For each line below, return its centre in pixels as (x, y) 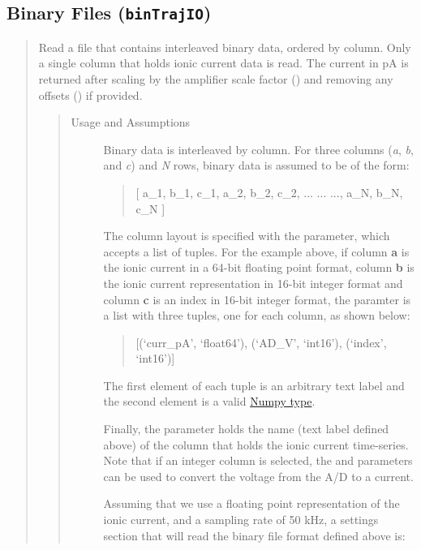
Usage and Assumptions (131, 122)
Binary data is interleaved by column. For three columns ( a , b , (258, 149)
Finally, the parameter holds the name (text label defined (246, 429)
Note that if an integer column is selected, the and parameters (258, 460)
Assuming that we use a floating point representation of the (251, 503)
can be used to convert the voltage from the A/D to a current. (258, 476)
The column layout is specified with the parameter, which (247, 236)
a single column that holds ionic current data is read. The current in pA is (223, 63)
